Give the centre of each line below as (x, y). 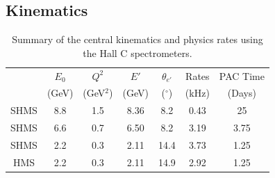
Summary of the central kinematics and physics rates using (137, 39)
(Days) (242, 93)
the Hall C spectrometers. (137, 52)
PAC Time (242, 75)
